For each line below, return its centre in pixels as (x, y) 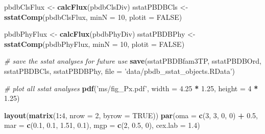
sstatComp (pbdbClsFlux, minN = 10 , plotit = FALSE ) (93, 17)
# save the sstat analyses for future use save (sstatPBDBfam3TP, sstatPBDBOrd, (133, 61)
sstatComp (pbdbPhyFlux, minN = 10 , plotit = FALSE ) (94, 44)
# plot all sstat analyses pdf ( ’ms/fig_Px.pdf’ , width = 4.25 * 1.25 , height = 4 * (131, 88)
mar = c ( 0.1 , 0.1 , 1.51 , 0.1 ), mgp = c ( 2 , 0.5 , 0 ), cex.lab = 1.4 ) (102, 125)
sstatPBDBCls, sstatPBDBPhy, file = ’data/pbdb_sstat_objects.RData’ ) (119, 71)
